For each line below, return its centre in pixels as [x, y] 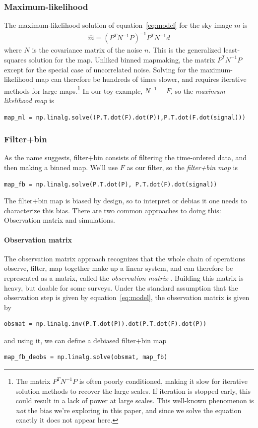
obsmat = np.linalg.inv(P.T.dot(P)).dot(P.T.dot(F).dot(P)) [105, 324]
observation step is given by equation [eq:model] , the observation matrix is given [127, 297]
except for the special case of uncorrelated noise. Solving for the [101, 69]
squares [15, 59]
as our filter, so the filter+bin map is [182, 167]
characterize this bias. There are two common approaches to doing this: [113, 210]
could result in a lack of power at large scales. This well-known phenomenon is [135, 400]
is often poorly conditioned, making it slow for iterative [163, 381]
